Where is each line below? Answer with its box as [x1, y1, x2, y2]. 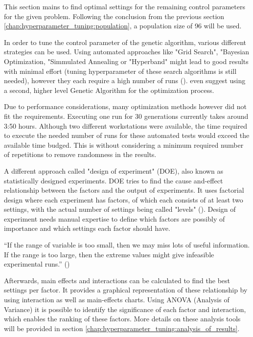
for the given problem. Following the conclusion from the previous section [4, 11, 225, 21]
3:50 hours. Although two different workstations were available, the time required [4, 120, 248, 131]
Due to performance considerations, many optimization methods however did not [4, 101, 247, 112]
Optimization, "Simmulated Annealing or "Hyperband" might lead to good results [4, 56, 249, 66]
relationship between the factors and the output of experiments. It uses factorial [4, 185, 244, 195]
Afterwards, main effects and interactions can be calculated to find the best [4, 275, 230, 285]
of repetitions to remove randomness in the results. [4, 149, 157, 159]
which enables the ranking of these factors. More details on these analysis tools [4, 314, 241, 324]
